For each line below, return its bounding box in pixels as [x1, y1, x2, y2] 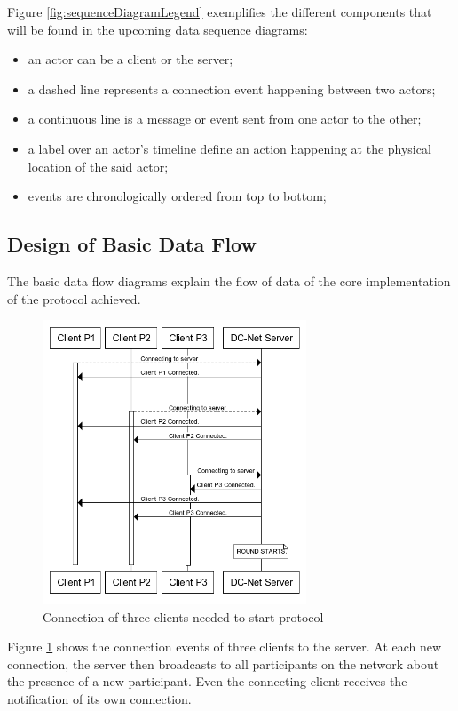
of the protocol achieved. [7, 289, 141, 308]
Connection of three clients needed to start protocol [43, 607, 324, 626]
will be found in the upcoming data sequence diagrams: [7, 20, 308, 38]
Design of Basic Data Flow [7, 230, 257, 258]
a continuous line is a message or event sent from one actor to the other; [28, 109, 422, 128]
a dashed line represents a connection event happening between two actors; [28, 79, 436, 98]
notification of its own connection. [7, 689, 192, 707]
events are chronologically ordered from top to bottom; [28, 187, 327, 205]
